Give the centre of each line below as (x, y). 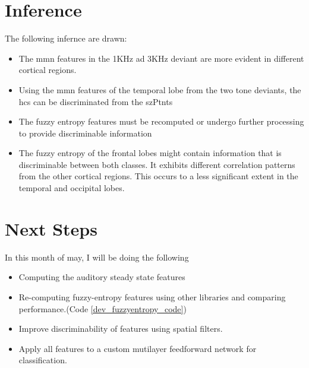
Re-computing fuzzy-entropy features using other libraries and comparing (152, 296)
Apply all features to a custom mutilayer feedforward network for (138, 348)
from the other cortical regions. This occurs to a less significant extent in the (158, 176)
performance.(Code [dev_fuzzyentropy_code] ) (103, 308)
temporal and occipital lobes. (72, 188)
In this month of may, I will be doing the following (97, 257)
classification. (43, 360)
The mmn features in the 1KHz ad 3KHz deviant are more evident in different (161, 58)
